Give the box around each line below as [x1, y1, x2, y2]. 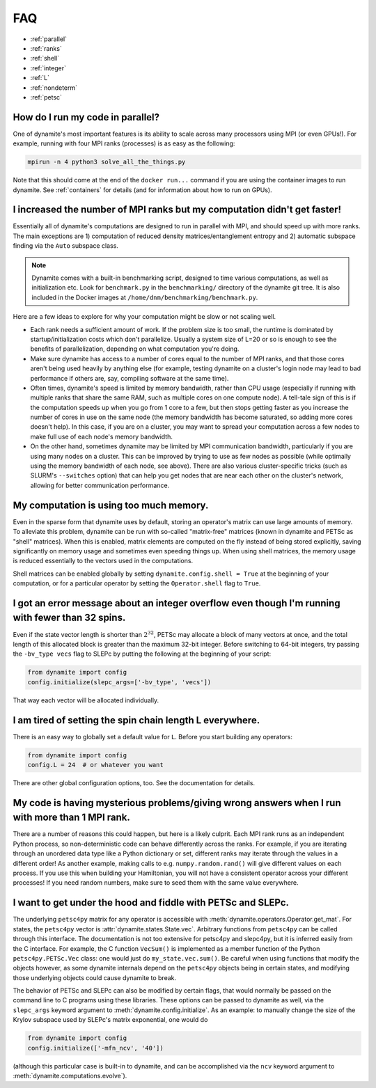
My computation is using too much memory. [13, 499, 209, 511]
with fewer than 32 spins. [13, 612, 126, 624]
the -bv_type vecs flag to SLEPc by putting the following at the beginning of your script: [13, 649, 272, 658]
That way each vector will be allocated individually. [13, 696, 159, 704]
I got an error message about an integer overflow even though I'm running [13, 597, 340, 609]
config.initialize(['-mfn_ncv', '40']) [27, 1044, 164, 1052]
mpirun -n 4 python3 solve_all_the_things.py [27, 158, 186, 166]
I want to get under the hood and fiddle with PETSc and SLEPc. [13, 897, 289, 908]
